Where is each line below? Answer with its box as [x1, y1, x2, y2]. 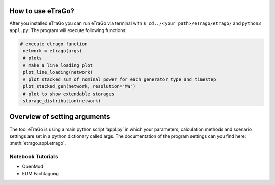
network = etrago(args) [23, 48, 82, 54]
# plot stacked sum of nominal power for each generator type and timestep [23, 76, 216, 82]
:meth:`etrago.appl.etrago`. [9, 140, 66, 146]
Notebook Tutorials [9, 153, 58, 160]
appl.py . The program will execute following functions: [9, 27, 127, 33]
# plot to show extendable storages [23, 90, 115, 97]
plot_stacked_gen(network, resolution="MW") [23, 84, 136, 89]
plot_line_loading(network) [23, 69, 93, 75]
